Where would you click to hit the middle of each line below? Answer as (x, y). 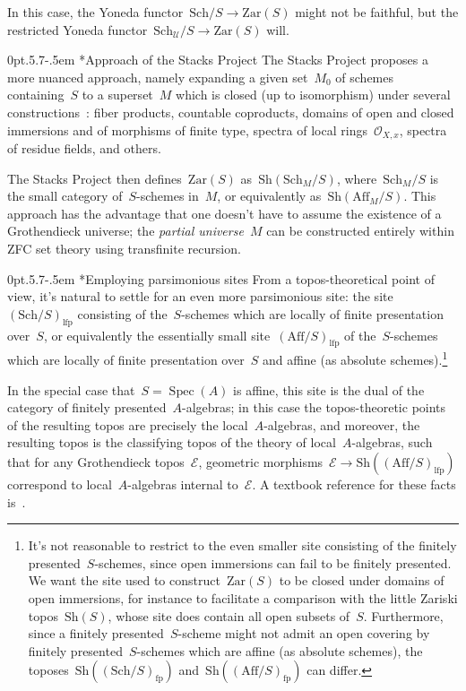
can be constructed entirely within (360, 231)
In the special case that (71, 389)
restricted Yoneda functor (78, 29)
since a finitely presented (96, 633)
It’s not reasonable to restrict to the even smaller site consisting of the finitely (242, 545)
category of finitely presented (87, 407)
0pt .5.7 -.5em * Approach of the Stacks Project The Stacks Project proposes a (218, 60)
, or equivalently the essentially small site (157, 335)
